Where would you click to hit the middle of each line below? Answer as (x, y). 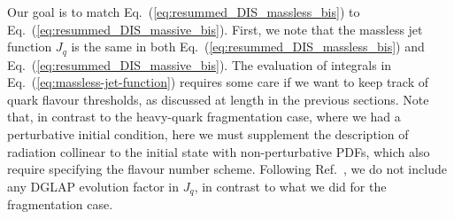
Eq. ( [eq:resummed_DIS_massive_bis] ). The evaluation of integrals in (200, 64)
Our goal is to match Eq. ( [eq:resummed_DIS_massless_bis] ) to (184, 12)
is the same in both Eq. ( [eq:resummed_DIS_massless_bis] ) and (248, 47)
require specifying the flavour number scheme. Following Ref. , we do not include (227, 169)
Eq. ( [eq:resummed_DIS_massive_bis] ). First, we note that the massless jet (215, 29)
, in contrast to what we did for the (290, 186)
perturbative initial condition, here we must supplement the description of (208, 134)
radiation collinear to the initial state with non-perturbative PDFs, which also (219, 151)
